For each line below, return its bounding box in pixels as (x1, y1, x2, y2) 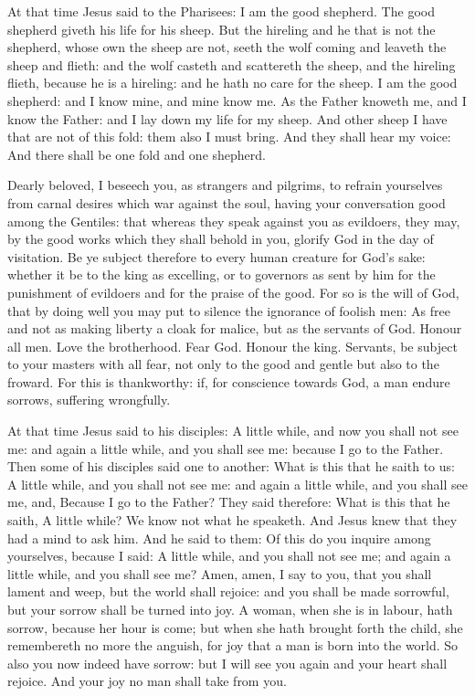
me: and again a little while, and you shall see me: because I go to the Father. (7, 438, 444, 458)
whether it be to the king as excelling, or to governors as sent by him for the (7, 265, 436, 284)
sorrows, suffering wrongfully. (7, 390, 171, 409)
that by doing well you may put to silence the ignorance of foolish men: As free (7, 301, 450, 320)
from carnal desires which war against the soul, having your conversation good (7, 193, 446, 212)
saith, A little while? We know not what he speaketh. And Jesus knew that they (7, 511, 458, 530)
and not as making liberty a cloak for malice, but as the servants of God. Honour (7, 319, 462, 338)
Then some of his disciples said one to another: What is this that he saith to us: (7, 457, 455, 476)
